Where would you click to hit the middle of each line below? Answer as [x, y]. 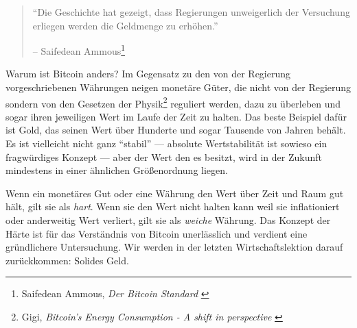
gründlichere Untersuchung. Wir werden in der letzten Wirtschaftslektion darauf [174, 247]
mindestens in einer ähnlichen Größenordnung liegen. [117, 170]
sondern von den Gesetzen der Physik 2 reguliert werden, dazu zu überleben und [173, 102]
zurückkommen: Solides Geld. [67, 260]
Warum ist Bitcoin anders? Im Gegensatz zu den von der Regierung [148, 74]
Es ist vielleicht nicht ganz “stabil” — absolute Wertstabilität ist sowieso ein [166, 143]
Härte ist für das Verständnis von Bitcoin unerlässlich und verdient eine [157, 233]
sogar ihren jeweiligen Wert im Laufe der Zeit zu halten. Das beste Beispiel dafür [176, 116]
